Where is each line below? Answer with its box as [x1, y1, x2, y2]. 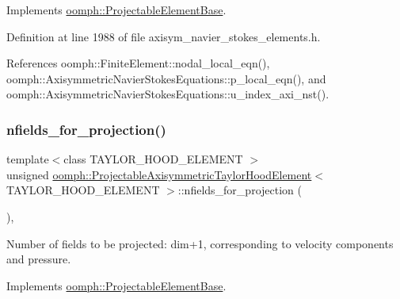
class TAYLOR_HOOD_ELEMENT [63, 151, 243, 167]
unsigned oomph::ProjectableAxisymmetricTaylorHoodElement [6, 166, 312, 182]
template [6, 151, 49, 167]
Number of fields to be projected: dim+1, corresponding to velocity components [6, 235, 394, 251]
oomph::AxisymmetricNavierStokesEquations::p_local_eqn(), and [6, 70, 326, 86]
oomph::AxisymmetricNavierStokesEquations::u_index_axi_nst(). [6, 86, 330, 102]
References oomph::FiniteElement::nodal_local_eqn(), [6, 55, 270, 71]
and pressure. [6, 251, 71, 267]
